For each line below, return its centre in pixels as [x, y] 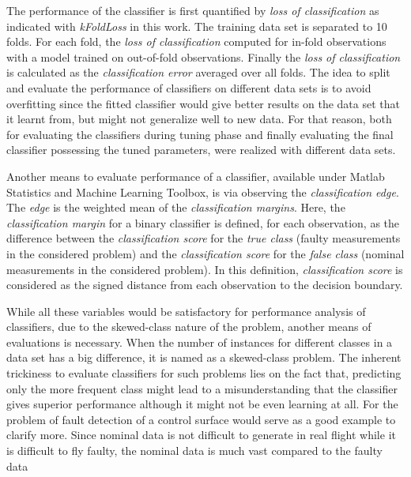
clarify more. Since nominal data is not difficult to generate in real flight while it [201, 435]
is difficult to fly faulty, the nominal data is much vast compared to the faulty [194, 451]
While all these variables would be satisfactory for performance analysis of [186, 311]
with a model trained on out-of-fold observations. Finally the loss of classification [204, 56]
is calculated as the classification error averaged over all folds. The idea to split [198, 72]
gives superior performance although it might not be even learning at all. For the [202, 404]
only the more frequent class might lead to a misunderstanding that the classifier [202, 388]
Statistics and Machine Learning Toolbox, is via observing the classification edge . [203, 192]
